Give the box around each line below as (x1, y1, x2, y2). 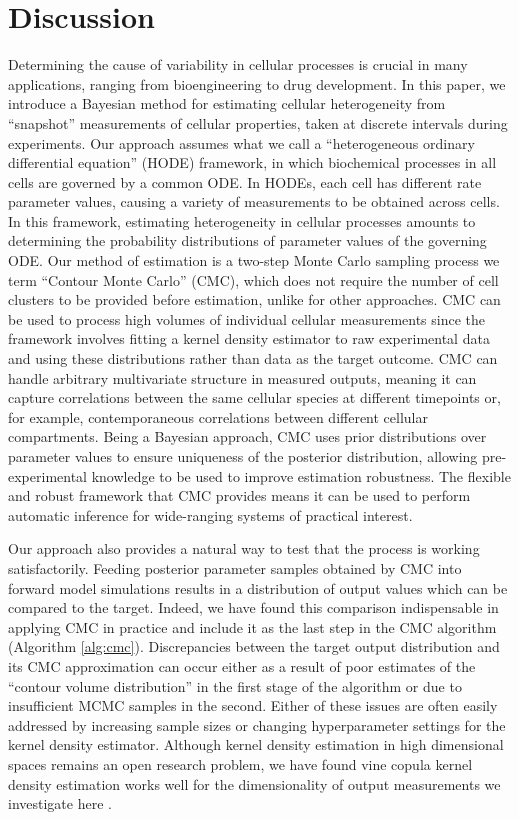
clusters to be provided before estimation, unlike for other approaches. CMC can (8, 289, 501, 310)
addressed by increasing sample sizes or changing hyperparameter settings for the (8, 714, 506, 735)
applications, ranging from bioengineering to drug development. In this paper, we (8, 73, 506, 94)
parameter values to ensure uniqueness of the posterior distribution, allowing (8, 446, 478, 466)
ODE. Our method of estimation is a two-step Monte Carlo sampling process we (8, 250, 500, 271)
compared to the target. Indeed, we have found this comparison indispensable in (8, 597, 499, 618)
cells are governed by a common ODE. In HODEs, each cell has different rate (8, 171, 482, 192)
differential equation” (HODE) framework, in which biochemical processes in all (8, 152, 497, 173)
